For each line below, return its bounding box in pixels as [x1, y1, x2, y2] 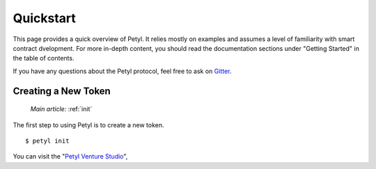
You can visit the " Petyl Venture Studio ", [13, 152, 128, 161]
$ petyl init [25, 136, 70, 145]
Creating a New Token [13, 85, 111, 97]
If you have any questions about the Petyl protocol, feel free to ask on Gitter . [13, 67, 232, 75]
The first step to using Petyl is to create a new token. [13, 120, 164, 129]
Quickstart [13, 10, 77, 26]
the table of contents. [13, 54, 75, 63]
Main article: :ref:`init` [30, 105, 93, 113]
